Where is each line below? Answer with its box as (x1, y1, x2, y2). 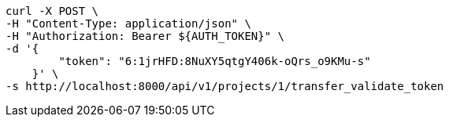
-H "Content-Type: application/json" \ (6, 17, 251, 30)
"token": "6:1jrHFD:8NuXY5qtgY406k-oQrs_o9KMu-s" (58, 55, 371, 67)
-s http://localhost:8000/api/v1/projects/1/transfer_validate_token (6, 80, 444, 92)
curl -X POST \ (6, 5, 99, 17)
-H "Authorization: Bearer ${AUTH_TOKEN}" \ (6, 30, 285, 42)
